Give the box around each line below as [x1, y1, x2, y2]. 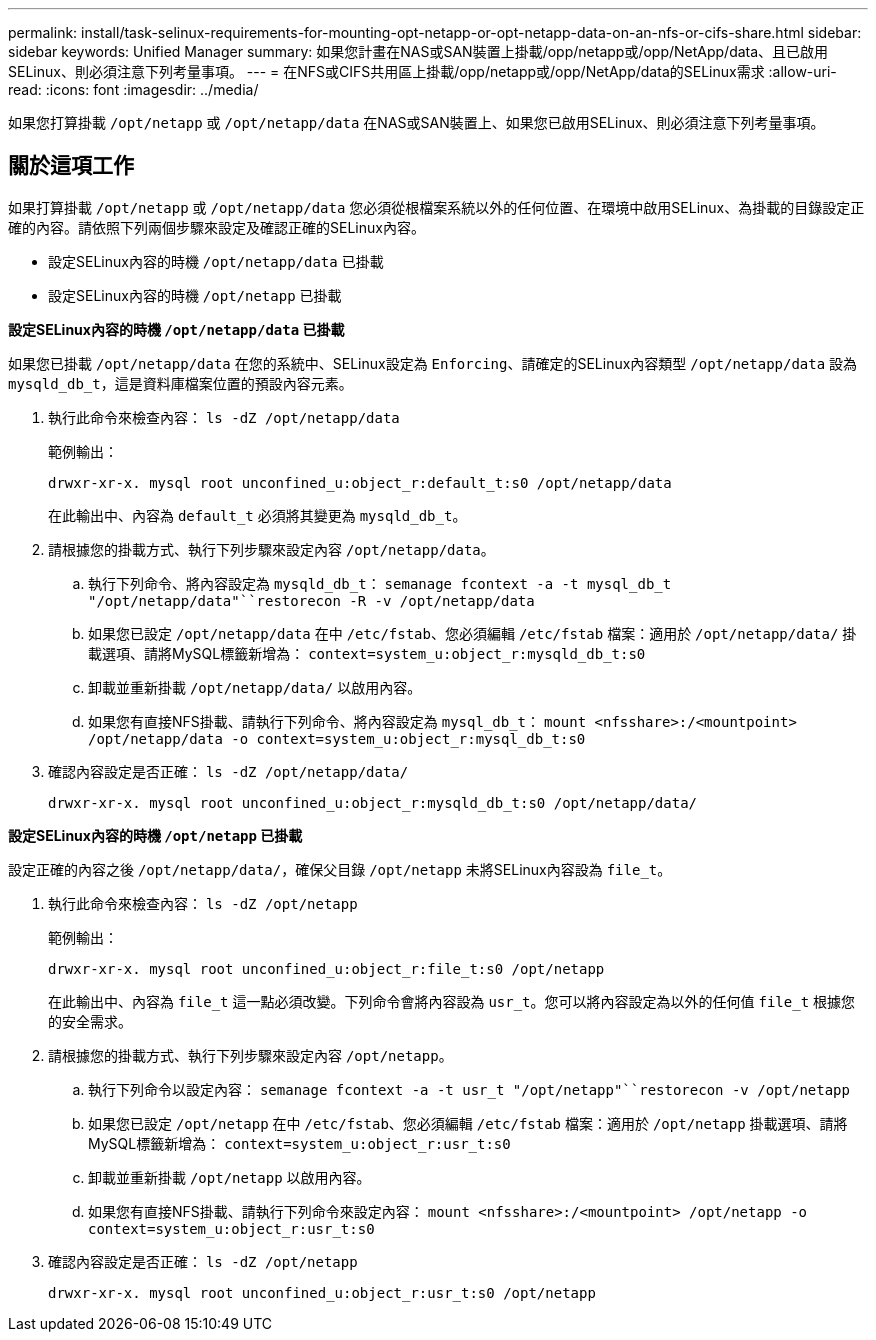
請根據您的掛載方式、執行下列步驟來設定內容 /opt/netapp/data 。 [48, 540, 495, 558]
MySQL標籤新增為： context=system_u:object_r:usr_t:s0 [88, 1134, 511, 1152]
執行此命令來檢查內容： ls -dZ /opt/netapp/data [48, 408, 400, 426]
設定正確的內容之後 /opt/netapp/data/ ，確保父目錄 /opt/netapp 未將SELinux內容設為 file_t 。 [8, 860, 672, 878]
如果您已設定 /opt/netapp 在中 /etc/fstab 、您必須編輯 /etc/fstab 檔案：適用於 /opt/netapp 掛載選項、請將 [88, 1114, 848, 1132]
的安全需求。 [48, 1012, 132, 1030]
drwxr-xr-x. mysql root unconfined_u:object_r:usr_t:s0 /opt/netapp [48, 1284, 596, 1301]
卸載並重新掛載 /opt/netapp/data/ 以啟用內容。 [88, 678, 422, 696]
